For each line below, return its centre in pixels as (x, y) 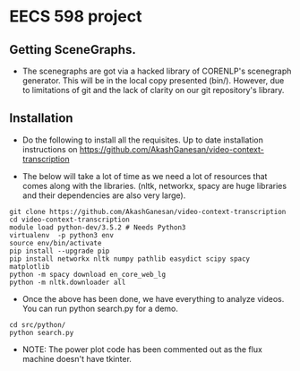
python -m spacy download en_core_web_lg (88, 274)
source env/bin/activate (56, 243)
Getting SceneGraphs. (73, 50)
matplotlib (30, 266)
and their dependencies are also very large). (104, 195)
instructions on (50, 149)
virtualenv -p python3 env (62, 235)
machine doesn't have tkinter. (77, 358)
